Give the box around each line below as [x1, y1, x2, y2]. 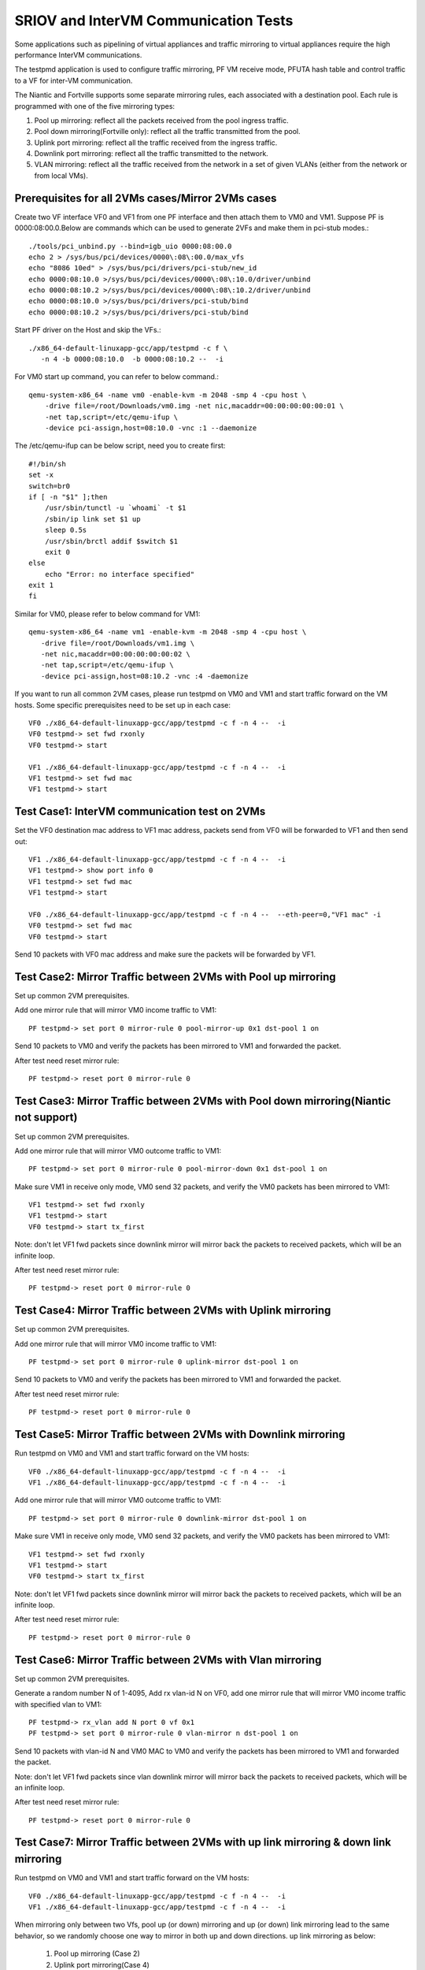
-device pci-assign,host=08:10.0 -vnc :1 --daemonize [44, 424, 257, 433]
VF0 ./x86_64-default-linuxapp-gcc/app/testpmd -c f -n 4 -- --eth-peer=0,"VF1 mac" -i [28, 910, 382, 919]
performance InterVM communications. [14, 50, 142, 59]
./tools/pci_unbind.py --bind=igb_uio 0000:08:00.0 [28, 241, 232, 251]
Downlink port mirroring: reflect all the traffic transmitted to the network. [34, 149, 269, 158]
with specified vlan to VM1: [14, 1699, 102, 1709]
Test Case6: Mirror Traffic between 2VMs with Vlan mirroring [14, 1653, 322, 1667]
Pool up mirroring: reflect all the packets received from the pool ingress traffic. [34, 115, 289, 125]
